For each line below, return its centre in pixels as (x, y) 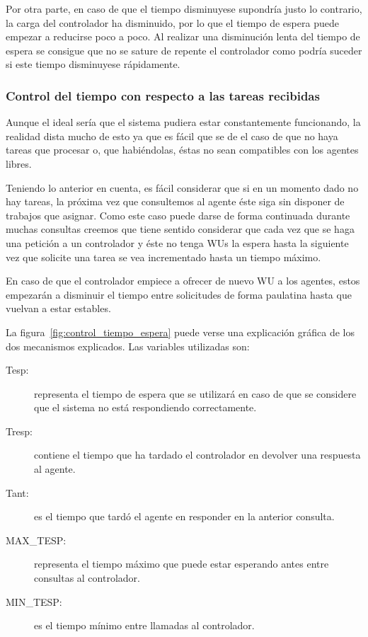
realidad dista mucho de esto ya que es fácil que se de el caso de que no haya (172, 136)
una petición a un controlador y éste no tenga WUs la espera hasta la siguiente (177, 242)
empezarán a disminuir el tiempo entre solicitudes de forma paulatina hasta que (179, 294)
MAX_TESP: (36, 540)
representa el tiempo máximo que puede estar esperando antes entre (182, 564)
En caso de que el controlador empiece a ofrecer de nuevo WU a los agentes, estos (183, 281)
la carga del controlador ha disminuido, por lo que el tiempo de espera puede (172, 22)
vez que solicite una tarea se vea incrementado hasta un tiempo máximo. (163, 257)
